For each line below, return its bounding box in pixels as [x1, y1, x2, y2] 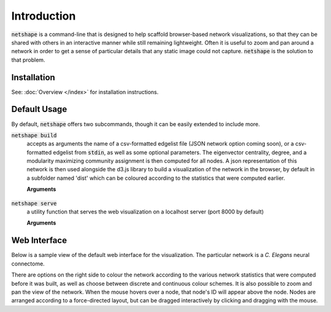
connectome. [11, 260, 45, 267]
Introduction [11, 9, 76, 23]
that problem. [11, 56, 45, 64]
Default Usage [11, 104, 67, 114]
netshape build [11, 132, 58, 139]
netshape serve [11, 199, 58, 207]
